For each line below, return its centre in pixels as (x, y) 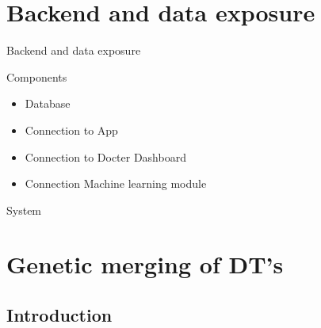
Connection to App (71, 130)
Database (48, 103)
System (24, 210)
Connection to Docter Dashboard (105, 156)
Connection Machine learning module (116, 183)
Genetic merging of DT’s (145, 264)
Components (37, 76)
